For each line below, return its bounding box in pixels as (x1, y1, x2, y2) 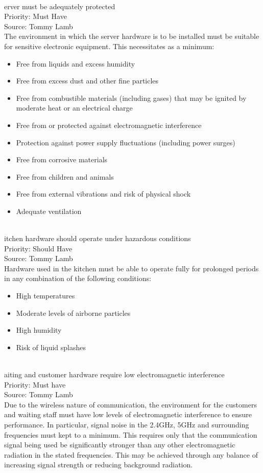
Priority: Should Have (4, 243, 73, 253)
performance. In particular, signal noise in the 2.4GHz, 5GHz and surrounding (4, 419, 249, 429)
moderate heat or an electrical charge (16, 102, 133, 113)
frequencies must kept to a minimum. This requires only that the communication (4, 429, 257, 440)
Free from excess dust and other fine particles (16, 75, 159, 86)
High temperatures (16, 290, 75, 301)
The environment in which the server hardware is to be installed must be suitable (4, 31, 259, 41)
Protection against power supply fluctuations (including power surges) (16, 137, 235, 147)
